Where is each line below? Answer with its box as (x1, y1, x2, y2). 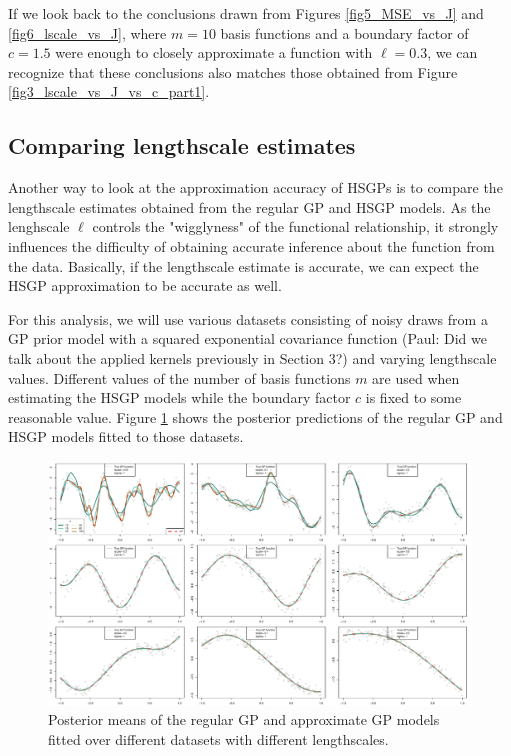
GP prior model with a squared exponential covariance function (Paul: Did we (8, 328, 487, 349)
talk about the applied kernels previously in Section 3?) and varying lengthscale (8, 347, 497, 368)
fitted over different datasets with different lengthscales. (48, 728, 389, 749)
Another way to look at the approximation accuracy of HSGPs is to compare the (8, 177, 503, 198)
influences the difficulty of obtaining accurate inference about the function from (8, 235, 495, 256)
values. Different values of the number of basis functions (8, 367, 351, 388)
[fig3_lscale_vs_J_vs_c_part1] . (8, 81, 210, 102)
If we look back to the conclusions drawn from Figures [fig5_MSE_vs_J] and (8, 3, 484, 23)
